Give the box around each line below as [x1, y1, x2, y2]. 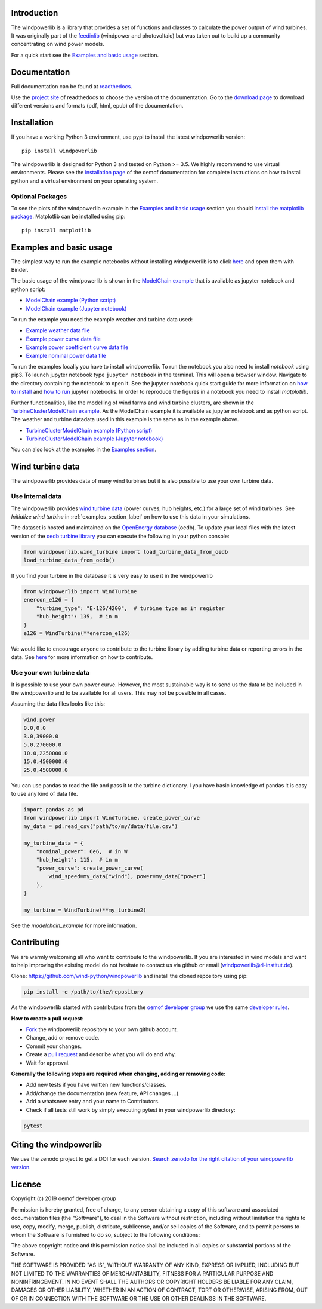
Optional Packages [11, 192, 67, 200]
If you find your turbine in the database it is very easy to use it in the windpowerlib [11, 572, 213, 580]
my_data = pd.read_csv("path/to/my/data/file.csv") [23, 823, 178, 830]
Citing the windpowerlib [11, 1140, 103, 1149]
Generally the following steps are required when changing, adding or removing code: [11, 1070, 226, 1078]
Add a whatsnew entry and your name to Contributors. [26, 1098, 160, 1105]
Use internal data [11, 492, 62, 501]
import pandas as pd [23, 806, 83, 813]
